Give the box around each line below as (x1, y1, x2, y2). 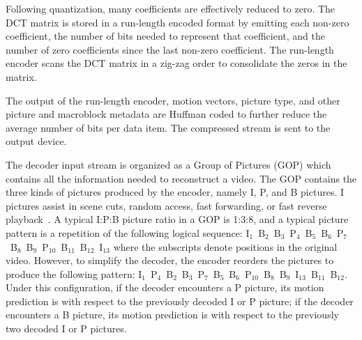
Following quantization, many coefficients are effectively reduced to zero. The (6, 1, 335, 15)
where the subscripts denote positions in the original (113, 239, 338, 254)
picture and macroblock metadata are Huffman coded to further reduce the (6, 107, 327, 121)
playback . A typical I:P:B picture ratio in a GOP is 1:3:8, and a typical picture (6, 212, 349, 226)
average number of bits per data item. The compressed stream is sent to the (6, 120, 331, 134)
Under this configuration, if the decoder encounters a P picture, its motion (6, 280, 324, 295)
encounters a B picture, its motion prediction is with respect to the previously (6, 307, 339, 322)
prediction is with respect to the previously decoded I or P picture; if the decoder (6, 293, 354, 308)
